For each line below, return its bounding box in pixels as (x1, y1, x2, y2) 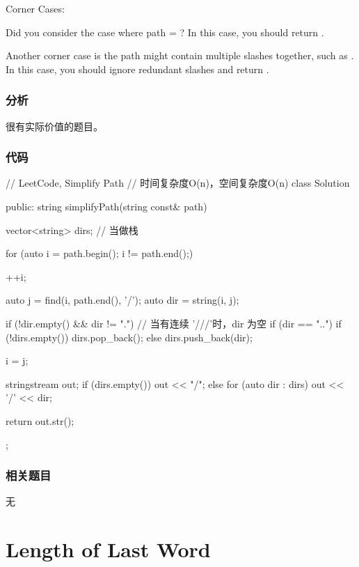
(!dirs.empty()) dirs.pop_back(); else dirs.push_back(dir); (6, 329, 253, 344)
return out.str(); (6, 413, 74, 428)
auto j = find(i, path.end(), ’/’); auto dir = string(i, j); (6, 293, 239, 307)
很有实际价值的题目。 (6, 118, 103, 133)
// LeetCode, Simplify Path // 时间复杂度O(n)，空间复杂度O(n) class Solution (6, 176, 350, 190)
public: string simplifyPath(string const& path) (6, 199, 207, 213)
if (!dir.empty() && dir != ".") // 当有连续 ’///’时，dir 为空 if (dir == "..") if (6, 316, 342, 330)
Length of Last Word (6, 535, 211, 564)
